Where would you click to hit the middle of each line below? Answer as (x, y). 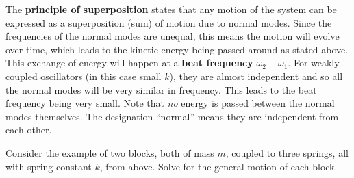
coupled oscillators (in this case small (84, 76)
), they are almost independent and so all (256, 76)
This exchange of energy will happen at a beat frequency (129, 63)
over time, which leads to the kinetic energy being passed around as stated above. (177, 49)
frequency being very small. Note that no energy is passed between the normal (170, 103)
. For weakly (314, 63)
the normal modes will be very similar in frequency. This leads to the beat (161, 89)
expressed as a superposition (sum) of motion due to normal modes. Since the (169, 22)
